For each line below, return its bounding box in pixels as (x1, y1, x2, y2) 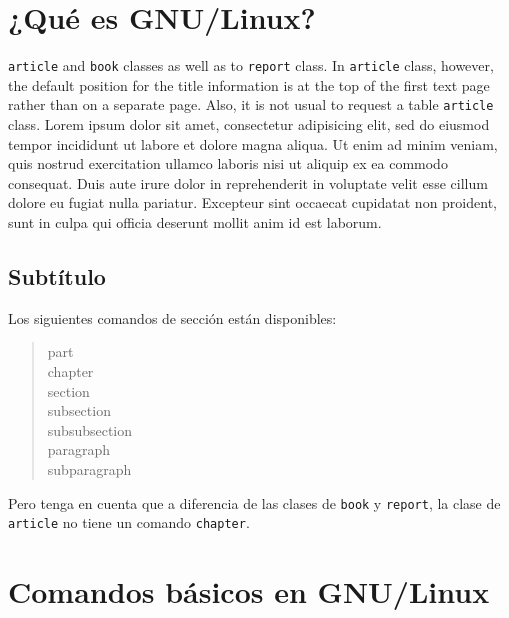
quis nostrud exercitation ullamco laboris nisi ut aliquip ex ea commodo (8, 153, 448, 174)
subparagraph (47, 458, 132, 479)
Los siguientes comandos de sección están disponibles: (8, 307, 337, 328)
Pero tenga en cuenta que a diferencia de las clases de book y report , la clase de (8, 492, 501, 513)
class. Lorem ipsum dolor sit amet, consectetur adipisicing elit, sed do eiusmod (8, 114, 490, 135)
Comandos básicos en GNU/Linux (8, 571, 490, 612)
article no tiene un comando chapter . (8, 512, 250, 533)
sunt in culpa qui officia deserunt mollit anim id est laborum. (8, 212, 382, 232)
